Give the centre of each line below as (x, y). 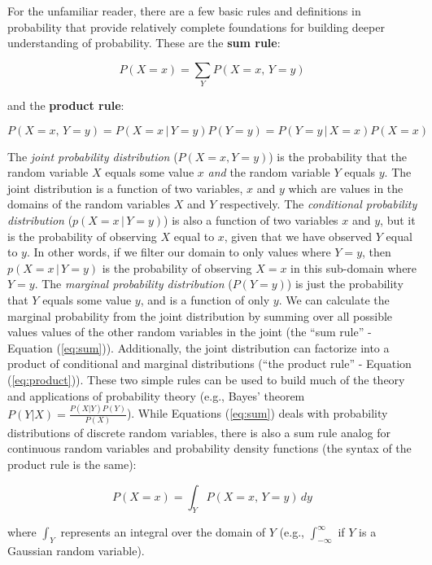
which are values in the (346, 188)
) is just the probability (345, 284)
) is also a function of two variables (251, 220)
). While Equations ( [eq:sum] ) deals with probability (257, 413)
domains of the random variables (89, 204)
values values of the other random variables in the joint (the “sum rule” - (190, 332)
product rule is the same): (72, 464)
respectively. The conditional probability (319, 204)
